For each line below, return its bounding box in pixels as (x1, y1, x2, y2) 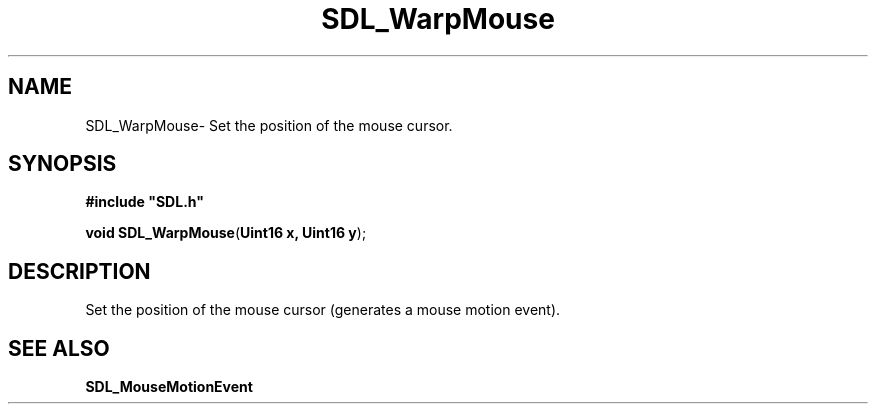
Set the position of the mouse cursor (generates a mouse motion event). (85, 301, 561, 319)
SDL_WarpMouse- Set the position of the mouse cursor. (85, 116, 453, 134)
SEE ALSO (8, 335, 110, 361)
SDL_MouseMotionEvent (85, 378, 253, 396)
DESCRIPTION (8, 258, 151, 284)
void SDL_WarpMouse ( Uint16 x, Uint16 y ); (85, 224, 367, 242)
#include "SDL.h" (85, 193, 204, 211)
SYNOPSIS (8, 151, 117, 177)
